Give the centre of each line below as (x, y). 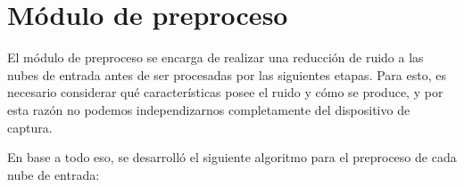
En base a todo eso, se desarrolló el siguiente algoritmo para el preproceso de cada (232, 157)
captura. (30, 127)
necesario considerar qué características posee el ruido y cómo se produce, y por (225, 92)
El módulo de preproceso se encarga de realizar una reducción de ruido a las (215, 57)
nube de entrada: (54, 174)
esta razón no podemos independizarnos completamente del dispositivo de (209, 109)
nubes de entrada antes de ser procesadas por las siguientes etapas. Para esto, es (227, 74)
